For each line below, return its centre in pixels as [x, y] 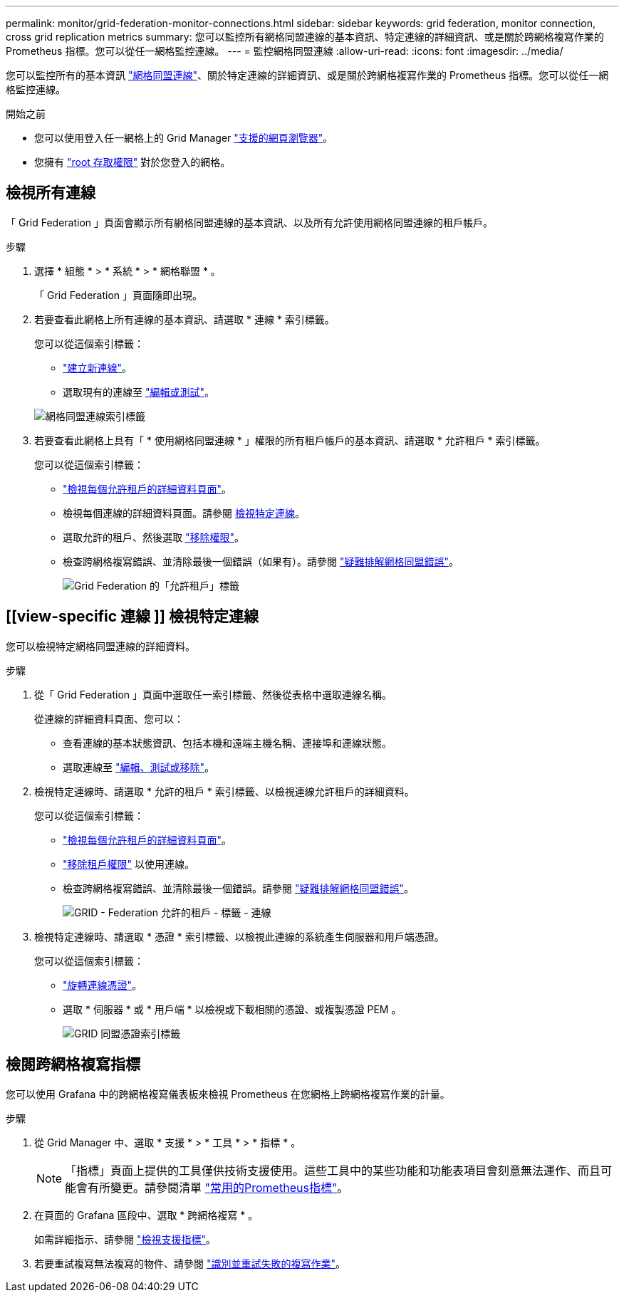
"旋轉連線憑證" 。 [103, 985]
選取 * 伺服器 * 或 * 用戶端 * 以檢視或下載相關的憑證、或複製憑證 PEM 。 [232, 1009]
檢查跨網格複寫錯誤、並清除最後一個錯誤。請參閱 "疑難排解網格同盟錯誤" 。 [238, 888]
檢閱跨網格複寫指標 [73, 1064]
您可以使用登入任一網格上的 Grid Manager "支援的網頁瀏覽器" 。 [184, 138]
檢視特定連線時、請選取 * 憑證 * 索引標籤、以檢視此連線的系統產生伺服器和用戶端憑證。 [239, 936]
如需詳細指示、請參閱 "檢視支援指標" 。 [125, 1239]
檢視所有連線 [51, 193]
